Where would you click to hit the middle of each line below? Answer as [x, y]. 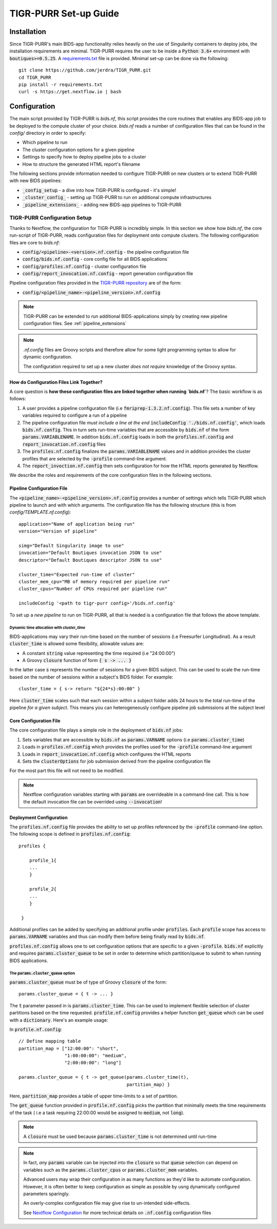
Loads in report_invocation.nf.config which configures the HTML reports [107, 754]
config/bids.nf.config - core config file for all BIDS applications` [95, 259]
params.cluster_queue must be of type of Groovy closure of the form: [88, 982]
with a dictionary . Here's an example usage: [59, 1020]
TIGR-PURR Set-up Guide [64, 13]
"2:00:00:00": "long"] [93, 1063]
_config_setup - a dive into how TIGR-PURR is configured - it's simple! [99, 190]
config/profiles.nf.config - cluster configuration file [84, 266]
